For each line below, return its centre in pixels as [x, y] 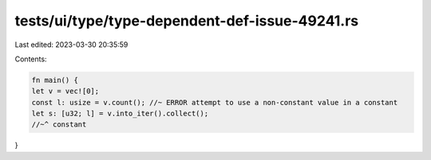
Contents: [31, 59]
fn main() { [55, 80]
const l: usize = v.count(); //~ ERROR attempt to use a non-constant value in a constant [215, 102]
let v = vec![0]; [65, 91]
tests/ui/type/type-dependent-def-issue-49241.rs [187, 21]
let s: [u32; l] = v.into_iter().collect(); [120, 114]
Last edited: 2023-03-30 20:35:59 [71, 45]
